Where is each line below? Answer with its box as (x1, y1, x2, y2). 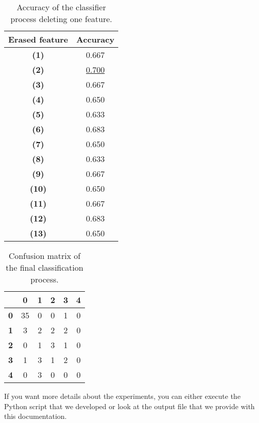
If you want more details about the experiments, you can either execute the (4, 391, 241, 401)
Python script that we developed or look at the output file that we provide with (4, 400, 255, 411)
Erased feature (8, 33, 69, 45)
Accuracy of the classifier (16, 1, 106, 13)
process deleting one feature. (10, 13, 112, 25)
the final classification (6, 261, 83, 273)
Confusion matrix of (8, 250, 81, 261)
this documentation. (4, 411, 67, 421)
